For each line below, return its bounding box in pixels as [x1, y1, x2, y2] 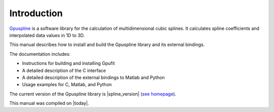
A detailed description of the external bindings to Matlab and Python [22, 74, 165, 81]
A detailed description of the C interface [22, 67, 106, 73]
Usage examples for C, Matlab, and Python [22, 82, 112, 88]
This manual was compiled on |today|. [9, 100, 89, 106]
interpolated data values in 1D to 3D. [9, 32, 85, 38]
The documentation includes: [9, 51, 71, 57]
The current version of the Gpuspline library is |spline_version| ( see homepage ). [9, 91, 177, 97]
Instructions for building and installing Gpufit [22, 60, 115, 66]
